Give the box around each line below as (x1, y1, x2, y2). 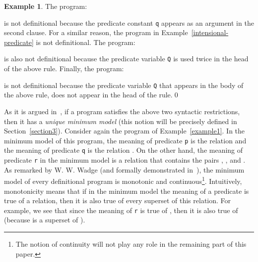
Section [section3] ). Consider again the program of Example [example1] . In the (4, 126, 245, 136)
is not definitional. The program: (36, 37, 135, 47)
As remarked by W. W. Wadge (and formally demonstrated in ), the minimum (4, 164, 245, 175)
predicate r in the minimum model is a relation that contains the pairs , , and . (4, 155, 246, 165)
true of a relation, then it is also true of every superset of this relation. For (4, 195, 231, 206)
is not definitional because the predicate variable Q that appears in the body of (4, 80, 244, 90)
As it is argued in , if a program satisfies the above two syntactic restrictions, (4, 106, 240, 116)
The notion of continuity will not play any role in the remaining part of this (15, 238, 247, 249)
